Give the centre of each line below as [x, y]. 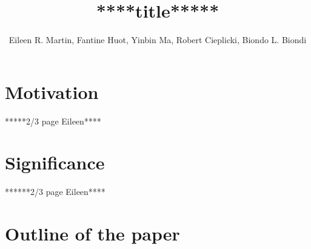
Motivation [52, 91]
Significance [55, 162]
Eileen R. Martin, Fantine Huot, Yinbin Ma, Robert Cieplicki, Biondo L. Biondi [158, 40]
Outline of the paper [92, 234]
